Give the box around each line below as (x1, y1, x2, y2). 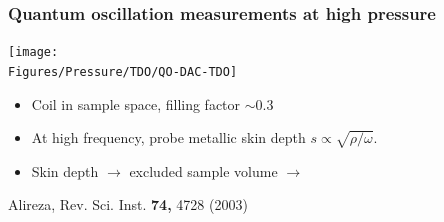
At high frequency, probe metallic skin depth (31, 127, 306, 148)
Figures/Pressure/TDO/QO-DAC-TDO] (8, 64, 238, 79)
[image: (8, 45, 59, 60)
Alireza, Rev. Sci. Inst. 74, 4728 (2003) (8, 194, 248, 215)
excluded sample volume (129, 160, 278, 181)
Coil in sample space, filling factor (31, 93, 241, 114)
